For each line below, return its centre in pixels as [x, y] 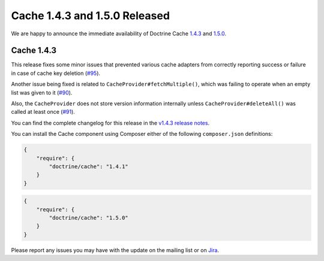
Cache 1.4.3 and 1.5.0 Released [91, 16]
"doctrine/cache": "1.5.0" [88, 218]
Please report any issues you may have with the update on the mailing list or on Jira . [115, 250]
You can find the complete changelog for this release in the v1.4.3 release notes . [110, 123]
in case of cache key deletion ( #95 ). [56, 73]
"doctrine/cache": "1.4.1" [88, 166]
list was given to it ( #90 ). [42, 92]
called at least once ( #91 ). [43, 112]
